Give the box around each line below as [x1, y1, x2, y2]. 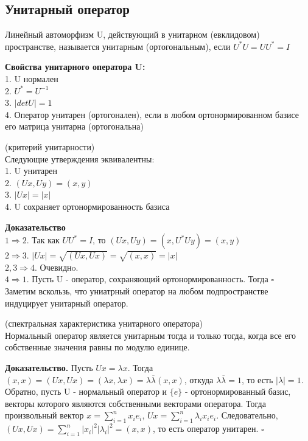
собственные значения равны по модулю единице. [5, 341, 190, 353]
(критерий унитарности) [5, 140, 95, 153]
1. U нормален [5, 72, 58, 85]
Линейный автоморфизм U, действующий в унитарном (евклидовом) [5, 28, 260, 41]
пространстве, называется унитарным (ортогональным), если [5, 40, 231, 52]
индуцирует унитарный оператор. [5, 296, 128, 309]
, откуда [184, 373, 214, 386]
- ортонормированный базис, [184, 385, 291, 398]
